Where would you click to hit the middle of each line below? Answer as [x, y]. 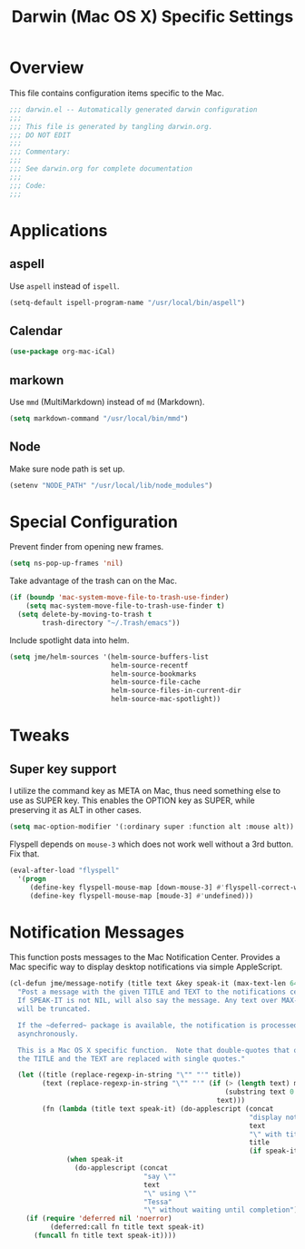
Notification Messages [97, 932]
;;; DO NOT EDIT [40, 135]
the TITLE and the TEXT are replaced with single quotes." [132, 1059]
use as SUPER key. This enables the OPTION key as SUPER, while [133, 800]
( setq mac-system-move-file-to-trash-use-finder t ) [125, 606]
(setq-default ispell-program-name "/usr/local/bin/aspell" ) [128, 302]
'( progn [32, 878]
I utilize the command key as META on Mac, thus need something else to [145, 791]
